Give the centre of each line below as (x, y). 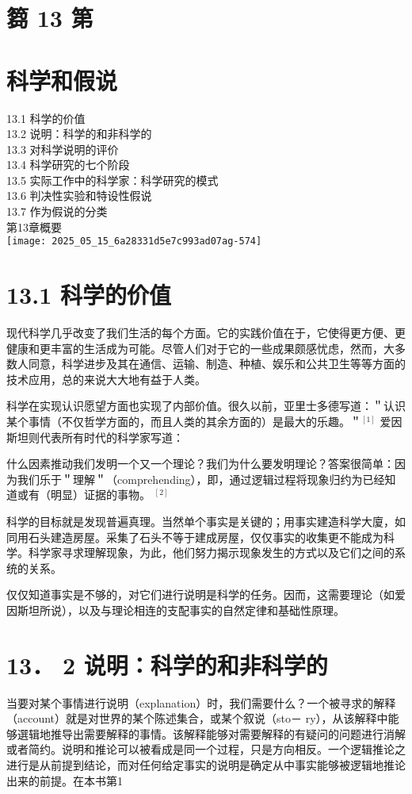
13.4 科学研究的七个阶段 (68, 165)
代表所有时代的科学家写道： (111, 437)
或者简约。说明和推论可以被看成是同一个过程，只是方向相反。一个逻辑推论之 (206, 749)
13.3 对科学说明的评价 (63, 149)
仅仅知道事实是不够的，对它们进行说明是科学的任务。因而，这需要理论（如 (200, 595)
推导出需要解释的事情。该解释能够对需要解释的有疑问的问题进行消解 (228, 733)
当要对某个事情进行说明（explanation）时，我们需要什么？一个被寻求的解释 (201, 702)
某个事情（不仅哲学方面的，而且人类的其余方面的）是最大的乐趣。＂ (184, 421)
